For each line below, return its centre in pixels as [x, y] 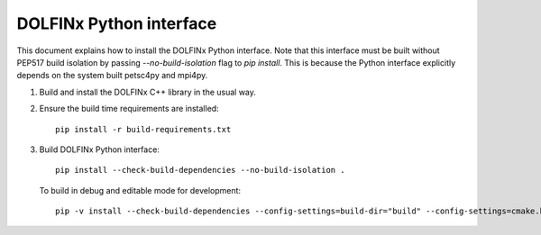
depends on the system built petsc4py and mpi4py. [112, 76]
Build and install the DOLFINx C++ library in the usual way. [148, 92]
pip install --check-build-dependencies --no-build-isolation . [201, 170]
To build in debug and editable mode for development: [140, 190]
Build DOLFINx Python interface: [99, 149]
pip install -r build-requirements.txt [143, 129]
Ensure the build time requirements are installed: [129, 109]
